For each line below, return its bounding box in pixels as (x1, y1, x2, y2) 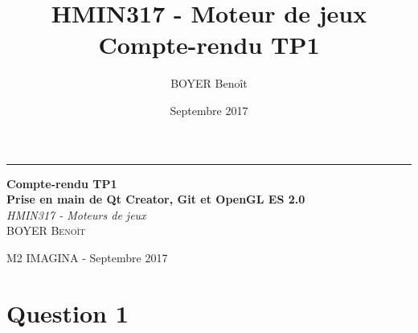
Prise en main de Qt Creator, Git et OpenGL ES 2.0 (6, 191, 305, 208)
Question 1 (6, 296, 129, 329)
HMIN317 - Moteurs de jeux (6, 206, 146, 223)
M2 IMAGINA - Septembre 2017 (6, 249, 168, 265)
